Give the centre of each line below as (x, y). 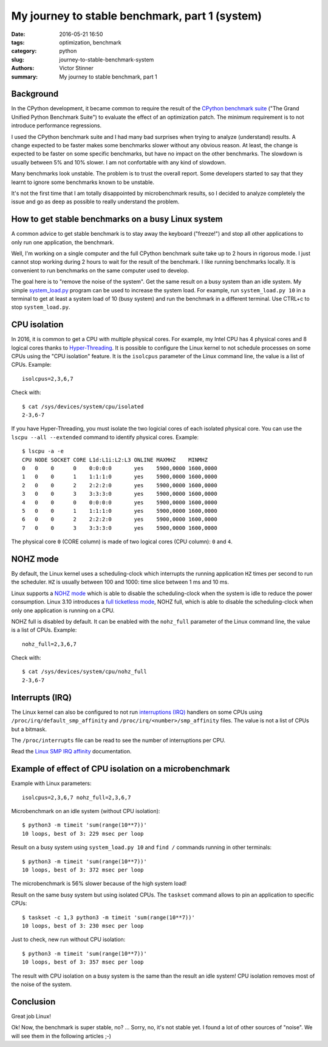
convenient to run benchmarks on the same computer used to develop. (100, 270)
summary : (25, 77)
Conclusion (33, 1002)
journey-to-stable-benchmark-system (107, 59)
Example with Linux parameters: (51, 783)
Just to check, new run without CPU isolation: (68, 939)
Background (35, 94)
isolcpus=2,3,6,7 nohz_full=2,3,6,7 (77, 797)
